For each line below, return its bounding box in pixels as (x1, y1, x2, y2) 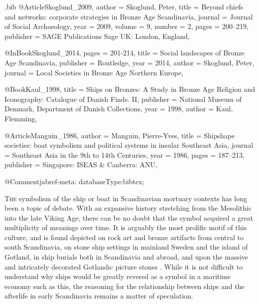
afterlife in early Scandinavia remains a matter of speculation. (4, 291, 193, 301)
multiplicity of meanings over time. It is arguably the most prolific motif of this (4, 222, 247, 233)
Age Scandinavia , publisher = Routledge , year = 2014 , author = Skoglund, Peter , (4, 57, 254, 67)
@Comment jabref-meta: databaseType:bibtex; (4, 176, 144, 186)
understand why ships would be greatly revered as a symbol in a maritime (4, 271, 231, 282)
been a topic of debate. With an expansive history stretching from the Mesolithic (4, 203, 252, 213)
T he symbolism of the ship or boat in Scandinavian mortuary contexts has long (4, 193, 247, 203)
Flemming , (4, 113, 37, 123)
